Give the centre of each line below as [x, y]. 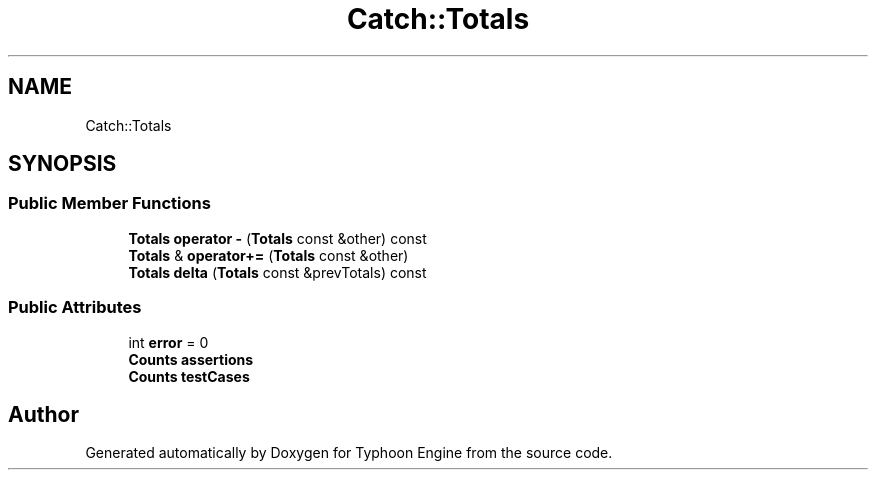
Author [43, 414]
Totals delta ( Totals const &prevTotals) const [277, 272]
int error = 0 [168, 342]
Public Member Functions [109, 203]
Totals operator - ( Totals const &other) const [277, 238]
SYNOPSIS [62, 164]
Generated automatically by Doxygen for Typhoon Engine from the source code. [349, 453]
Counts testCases [189, 376]
